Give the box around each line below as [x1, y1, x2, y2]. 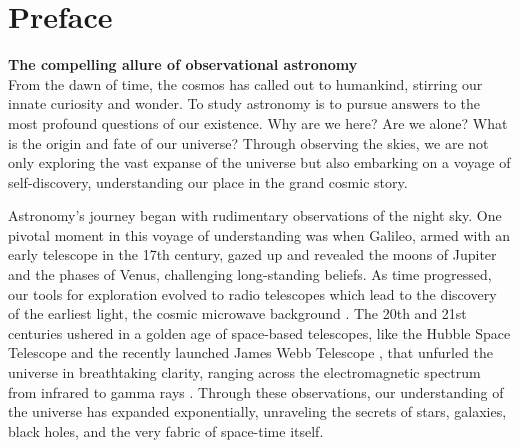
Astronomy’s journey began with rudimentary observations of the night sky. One [8, 205, 502, 226]
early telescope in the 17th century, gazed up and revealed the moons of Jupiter [8, 244, 497, 265]
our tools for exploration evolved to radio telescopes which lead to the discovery [8, 283, 497, 304]
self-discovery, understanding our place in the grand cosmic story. [8, 171, 408, 192]
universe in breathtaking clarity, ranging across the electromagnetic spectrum [8, 362, 481, 383]
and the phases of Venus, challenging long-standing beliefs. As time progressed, [8, 264, 492, 285]
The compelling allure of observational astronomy [8, 54, 358, 75]
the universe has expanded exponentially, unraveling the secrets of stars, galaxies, [8, 401, 507, 422]
